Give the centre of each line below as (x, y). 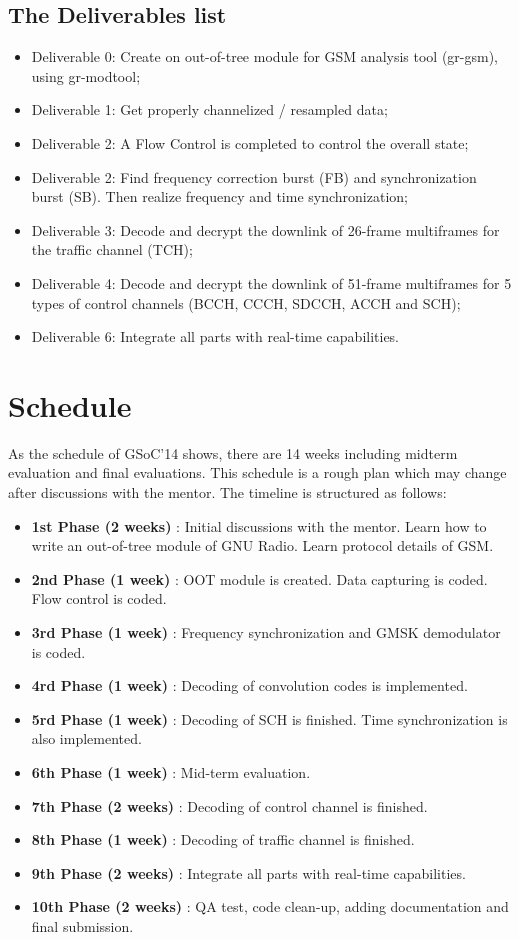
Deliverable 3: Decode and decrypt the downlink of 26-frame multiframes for (265, 229)
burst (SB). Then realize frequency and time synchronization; (219, 196)
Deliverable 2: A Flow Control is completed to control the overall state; (250, 142)
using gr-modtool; (86, 75)
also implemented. (86, 738)
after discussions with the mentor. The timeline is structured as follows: (227, 492)
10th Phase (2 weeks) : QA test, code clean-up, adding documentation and (270, 906)
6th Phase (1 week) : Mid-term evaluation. (171, 771)
